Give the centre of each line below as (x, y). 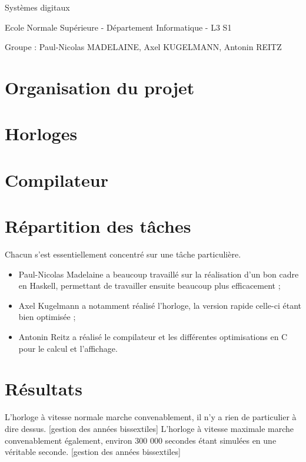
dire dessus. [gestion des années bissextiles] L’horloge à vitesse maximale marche (149, 428)
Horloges (41, 133)
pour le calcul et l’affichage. (68, 348)
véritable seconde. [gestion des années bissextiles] (93, 452)
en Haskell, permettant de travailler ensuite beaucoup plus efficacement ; (149, 286)
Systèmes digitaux (37, 7)
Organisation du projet (100, 87)
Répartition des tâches (98, 226)
